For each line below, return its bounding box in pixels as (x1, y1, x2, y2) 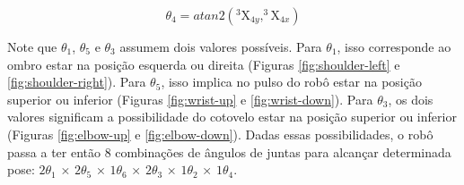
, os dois (388, 89, 433, 108)
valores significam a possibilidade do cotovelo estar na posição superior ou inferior (7, 107, 457, 126)
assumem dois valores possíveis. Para (119, 38, 322, 55)
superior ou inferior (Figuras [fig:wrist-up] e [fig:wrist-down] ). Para (7, 89, 373, 108)
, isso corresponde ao (337, 38, 451, 55)
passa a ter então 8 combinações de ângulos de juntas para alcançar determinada (7, 142, 451, 161)
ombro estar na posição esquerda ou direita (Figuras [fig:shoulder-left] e (7, 55, 400, 73)
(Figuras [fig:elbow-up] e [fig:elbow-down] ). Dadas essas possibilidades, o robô (7, 124, 433, 143)
